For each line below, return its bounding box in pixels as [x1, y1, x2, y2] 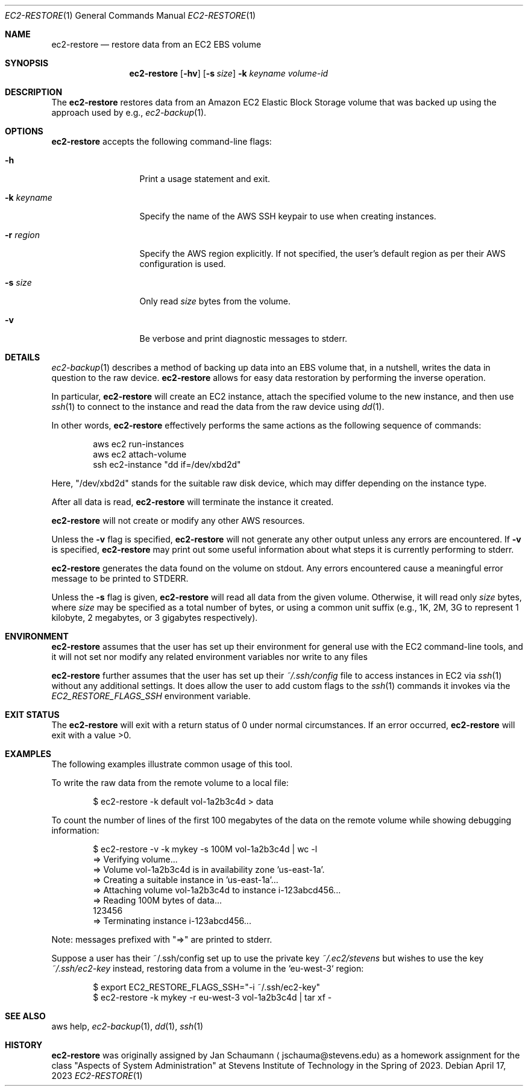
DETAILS [5, 352, 40, 362]
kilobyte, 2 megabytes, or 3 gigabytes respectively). [51, 612, 258, 623]
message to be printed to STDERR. [51, 573, 189, 583]
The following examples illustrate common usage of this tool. [51, 759, 293, 769]
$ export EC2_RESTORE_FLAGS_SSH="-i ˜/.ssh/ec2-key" [93, 982, 321, 992]
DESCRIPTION [5, 87, 63, 97]
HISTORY [5, 1040, 43, 1050]
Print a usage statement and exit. [139, 174, 270, 184]
